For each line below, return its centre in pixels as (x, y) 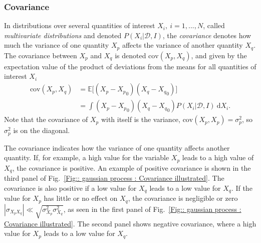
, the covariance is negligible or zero (183, 198)
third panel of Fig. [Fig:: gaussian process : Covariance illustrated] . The (114, 178)
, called (214, 25)
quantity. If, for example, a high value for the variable (87, 157)
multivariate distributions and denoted (63, 35)
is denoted (130, 55)
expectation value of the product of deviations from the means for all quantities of (130, 66)
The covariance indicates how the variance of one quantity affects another (117, 147)
